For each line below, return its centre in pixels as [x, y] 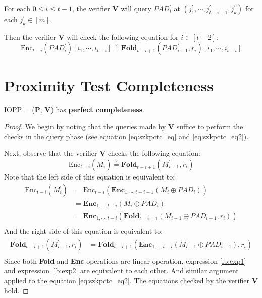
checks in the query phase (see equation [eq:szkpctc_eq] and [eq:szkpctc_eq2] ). [126, 136]
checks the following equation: [154, 153]
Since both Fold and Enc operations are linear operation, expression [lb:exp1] [125, 260]
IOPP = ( [19, 109]
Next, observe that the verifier [51, 153]
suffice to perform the [210, 126]
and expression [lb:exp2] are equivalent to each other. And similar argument [121, 271]
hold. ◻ [16, 290]
